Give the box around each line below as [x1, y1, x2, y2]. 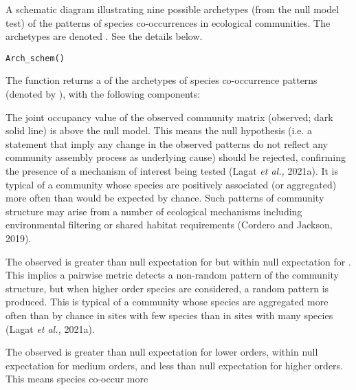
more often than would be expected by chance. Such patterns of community [5, 191, 324, 205]
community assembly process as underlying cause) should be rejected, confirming [5, 150, 346, 164]
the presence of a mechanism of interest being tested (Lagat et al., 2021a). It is [5, 164, 339, 177]
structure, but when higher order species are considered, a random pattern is [5, 281, 329, 295]
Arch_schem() [5, 53, 65, 63]
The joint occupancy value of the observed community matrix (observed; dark [5, 109, 333, 124]
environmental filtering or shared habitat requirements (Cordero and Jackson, [5, 217, 333, 232]
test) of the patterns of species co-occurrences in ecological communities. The [5, 15, 331, 30]
